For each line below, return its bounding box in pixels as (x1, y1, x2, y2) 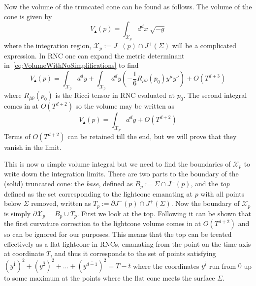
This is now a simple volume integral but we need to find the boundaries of (4, 159, 231, 169)
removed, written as (31, 198, 91, 208)
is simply (4, 208, 31, 218)
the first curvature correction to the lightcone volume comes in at (4, 218, 201, 229)
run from (209, 260, 236, 271)
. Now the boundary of (171, 198, 240, 208)
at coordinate (4, 248, 44, 258)
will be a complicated (172, 40, 236, 51)
